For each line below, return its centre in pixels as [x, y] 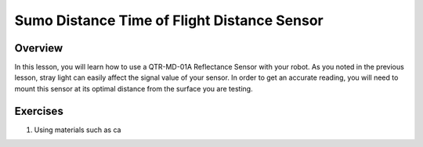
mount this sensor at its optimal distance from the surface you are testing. [134, 88]
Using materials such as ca [78, 130]
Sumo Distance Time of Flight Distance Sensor [169, 20]
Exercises [39, 111]
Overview [39, 48]
